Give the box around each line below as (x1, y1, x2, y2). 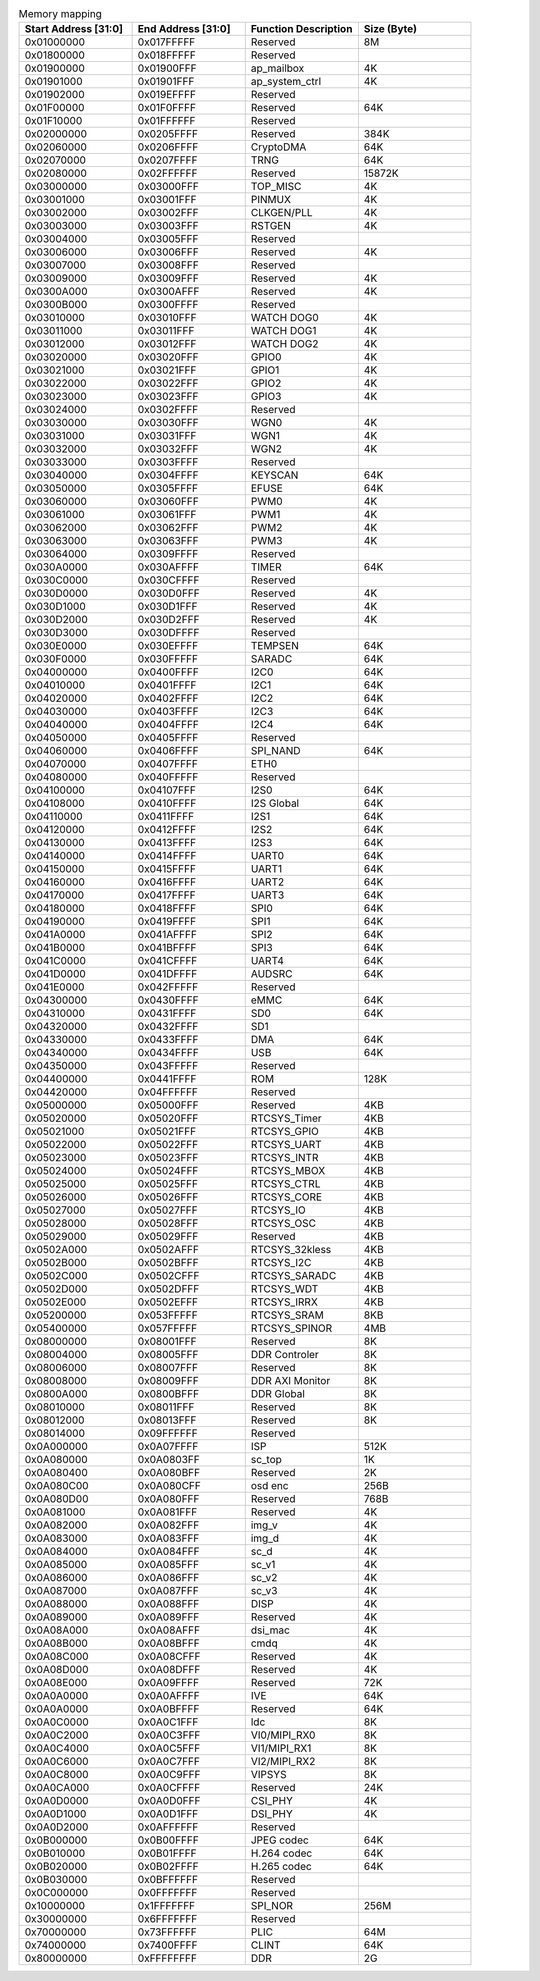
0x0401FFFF (137, 678, 197, 692)
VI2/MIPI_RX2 (250, 1755, 316, 1769)
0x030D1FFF (137, 600, 198, 614)
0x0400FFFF (137, 665, 199, 679)
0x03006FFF (137, 245, 199, 259)
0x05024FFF (137, 1164, 199, 1178)
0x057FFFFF (137, 1321, 198, 1335)
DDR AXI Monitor (250, 1374, 331, 1388)
